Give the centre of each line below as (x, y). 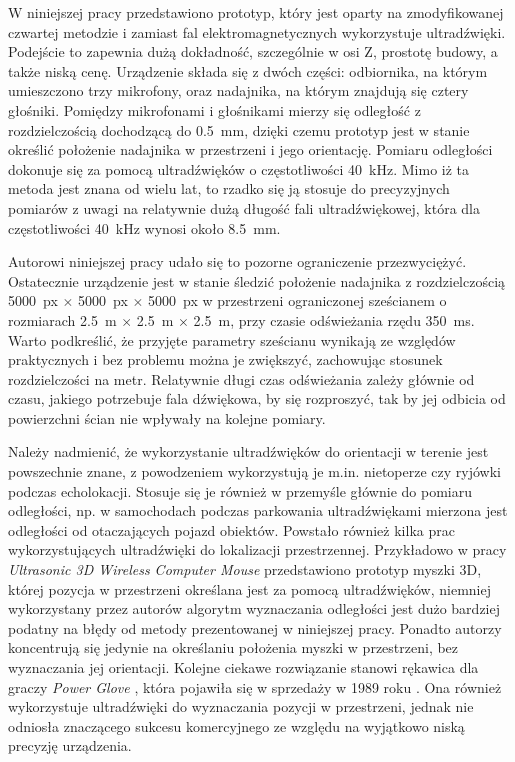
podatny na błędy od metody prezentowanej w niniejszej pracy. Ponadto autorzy (255, 627)
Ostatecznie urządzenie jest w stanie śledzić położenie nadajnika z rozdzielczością (257, 280)
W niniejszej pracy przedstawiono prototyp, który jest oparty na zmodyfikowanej (256, 12)
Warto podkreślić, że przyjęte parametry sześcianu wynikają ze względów (232, 339)
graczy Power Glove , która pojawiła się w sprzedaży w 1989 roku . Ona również (255, 686)
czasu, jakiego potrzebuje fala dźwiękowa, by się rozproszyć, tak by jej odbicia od (257, 398)
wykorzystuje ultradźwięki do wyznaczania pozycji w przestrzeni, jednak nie (241, 706)
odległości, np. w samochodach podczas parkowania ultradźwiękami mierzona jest (258, 510)
